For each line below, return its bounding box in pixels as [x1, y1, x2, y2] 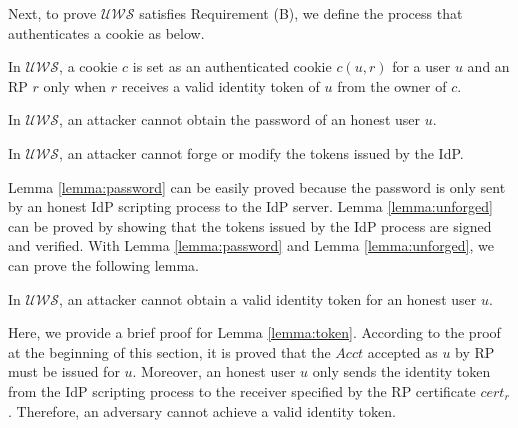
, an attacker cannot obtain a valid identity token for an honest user [59, 288, 477, 309]
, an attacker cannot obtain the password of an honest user [59, 109, 420, 130]
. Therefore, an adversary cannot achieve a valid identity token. [8, 400, 396, 421]
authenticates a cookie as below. [8, 22, 205, 43]
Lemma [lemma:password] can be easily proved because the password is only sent [8, 176, 506, 197]
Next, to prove [8, 3, 97, 23]
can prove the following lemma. [8, 254, 199, 275]
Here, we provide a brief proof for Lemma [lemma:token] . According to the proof [8, 322, 501, 343]
